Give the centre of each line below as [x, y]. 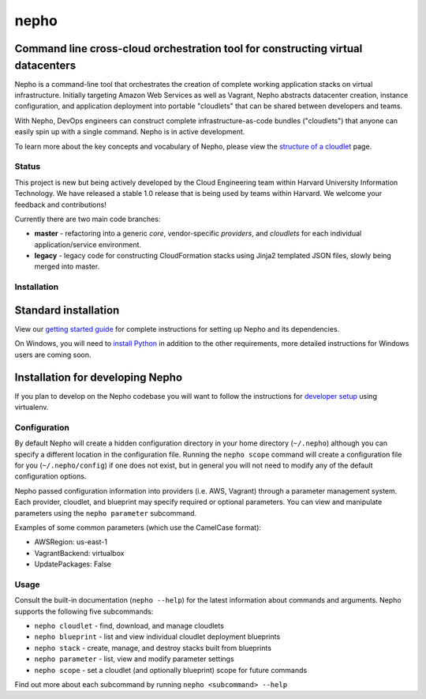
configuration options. [50, 476]
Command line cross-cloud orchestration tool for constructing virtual [189, 49]
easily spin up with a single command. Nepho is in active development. [130, 132]
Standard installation [67, 310]
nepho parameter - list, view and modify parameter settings [134, 659]
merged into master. [67, 267]
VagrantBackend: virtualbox [79, 553]
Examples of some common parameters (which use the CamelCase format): [138, 527]
